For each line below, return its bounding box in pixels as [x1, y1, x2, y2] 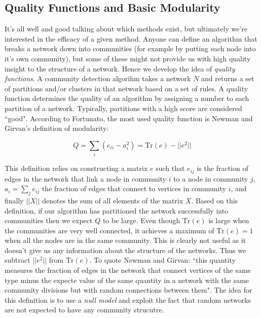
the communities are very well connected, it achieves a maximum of [5, 225, 214, 235]
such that [156, 163, 185, 173]
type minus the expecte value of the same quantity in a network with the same [5, 274, 249, 285]
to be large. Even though [102, 215, 180, 226]
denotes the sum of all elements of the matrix [42, 195, 183, 205]
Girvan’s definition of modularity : [5, 123, 109, 133]
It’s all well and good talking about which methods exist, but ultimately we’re [5, 23, 248, 34]
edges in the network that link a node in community [5, 173, 167, 184]
